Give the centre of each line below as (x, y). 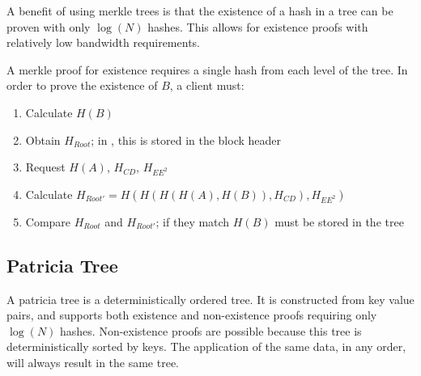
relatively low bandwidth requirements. (103, 42)
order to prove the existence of (82, 85)
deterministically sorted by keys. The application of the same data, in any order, (206, 346)
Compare (48, 221)
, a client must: (207, 85)
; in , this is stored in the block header (186, 139)
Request (45, 167)
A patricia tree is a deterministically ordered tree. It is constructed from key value (210, 299)
